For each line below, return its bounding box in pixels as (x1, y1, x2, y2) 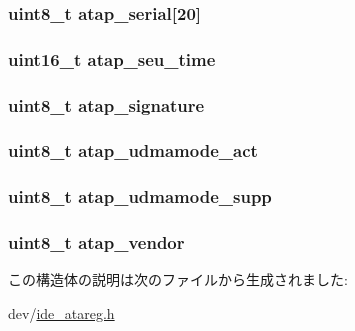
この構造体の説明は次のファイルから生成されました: (8, 269, 348, 290)
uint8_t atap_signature (8, 92, 205, 117)
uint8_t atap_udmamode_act (8, 138, 258, 163)
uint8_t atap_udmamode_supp (8, 184, 272, 209)
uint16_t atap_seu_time (8, 46, 216, 71)
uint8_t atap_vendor (8, 230, 185, 255)
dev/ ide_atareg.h (8, 303, 115, 324)
